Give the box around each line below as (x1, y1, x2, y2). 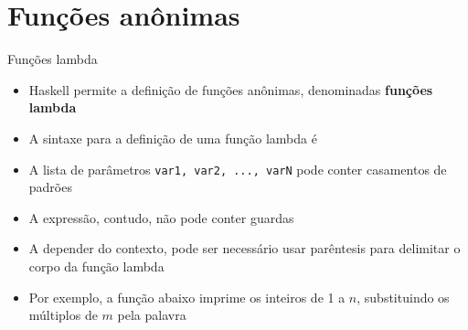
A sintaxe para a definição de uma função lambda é (28, 128, 317, 147)
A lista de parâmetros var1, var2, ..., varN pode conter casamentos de (28, 159, 447, 178)
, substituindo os (356, 287, 450, 306)
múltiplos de (28, 305, 98, 325)
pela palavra (117, 305, 186, 325)
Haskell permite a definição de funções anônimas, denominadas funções (28, 80, 433, 99)
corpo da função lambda (28, 256, 165, 275)
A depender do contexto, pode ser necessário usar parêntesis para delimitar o (28, 239, 461, 258)
